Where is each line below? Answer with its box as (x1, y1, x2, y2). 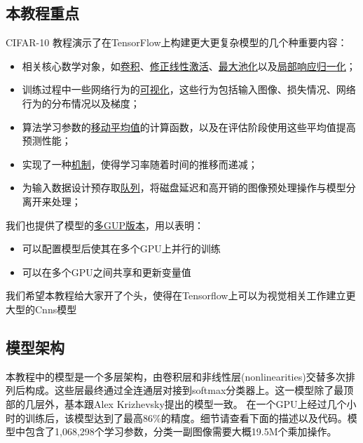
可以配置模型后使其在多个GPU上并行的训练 (22, 241, 221, 256)
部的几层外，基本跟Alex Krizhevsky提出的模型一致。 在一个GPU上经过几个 (6, 396, 347, 411)
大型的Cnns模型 (6, 301, 77, 316)
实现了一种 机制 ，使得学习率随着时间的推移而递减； (22, 156, 258, 171)
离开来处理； (22, 193, 81, 208)
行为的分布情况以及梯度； (22, 95, 140, 110)
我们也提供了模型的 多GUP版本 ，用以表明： (6, 217, 205, 232)
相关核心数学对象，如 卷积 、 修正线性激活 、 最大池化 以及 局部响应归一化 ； (22, 58, 356, 73)
